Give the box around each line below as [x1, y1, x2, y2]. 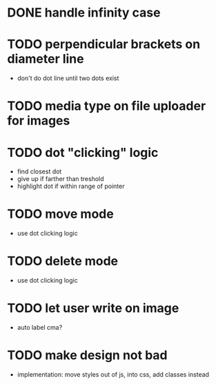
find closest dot [17, 167, 62, 176]
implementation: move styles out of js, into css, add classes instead [17, 370, 209, 378]
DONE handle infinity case [7, 5, 161, 21]
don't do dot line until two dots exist [17, 74, 119, 82]
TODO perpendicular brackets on [7, 37, 201, 53]
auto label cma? [17, 323, 63, 332]
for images [7, 113, 70, 129]
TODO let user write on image [7, 301, 179, 316]
